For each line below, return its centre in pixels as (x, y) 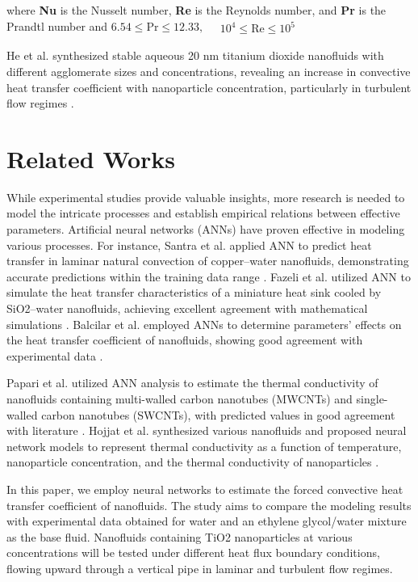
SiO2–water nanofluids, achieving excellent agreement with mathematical (187, 308)
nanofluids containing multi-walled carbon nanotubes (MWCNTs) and (180, 398)
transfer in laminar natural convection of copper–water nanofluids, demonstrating (208, 261)
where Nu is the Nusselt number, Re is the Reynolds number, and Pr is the (196, 10)
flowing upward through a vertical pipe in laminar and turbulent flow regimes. (200, 568)
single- (372, 398)
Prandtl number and (57, 25)
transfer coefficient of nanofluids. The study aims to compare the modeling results (209, 505)
